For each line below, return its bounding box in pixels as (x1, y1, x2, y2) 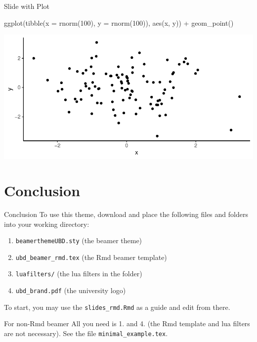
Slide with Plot (4, 1, 49, 11)
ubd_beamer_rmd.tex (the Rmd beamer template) (15, 252, 167, 262)
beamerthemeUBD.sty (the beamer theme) (15, 235, 142, 246)
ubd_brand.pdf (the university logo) (15, 285, 126, 296)
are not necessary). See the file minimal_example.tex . (4, 328, 168, 338)
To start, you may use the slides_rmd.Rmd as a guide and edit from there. (4, 301, 230, 312)
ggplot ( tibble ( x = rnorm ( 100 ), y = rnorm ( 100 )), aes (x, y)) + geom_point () (4, 17, 234, 28)
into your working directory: (4, 218, 89, 229)
